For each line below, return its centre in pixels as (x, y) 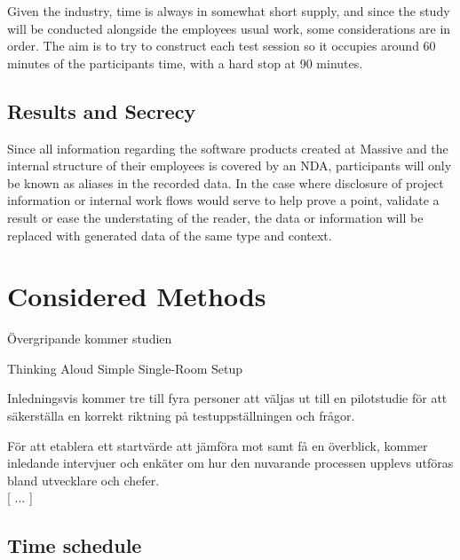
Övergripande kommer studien (90, 339)
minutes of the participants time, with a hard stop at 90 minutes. (185, 63)
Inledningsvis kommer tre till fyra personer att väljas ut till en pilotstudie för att (227, 398)
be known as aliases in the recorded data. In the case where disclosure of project (226, 182)
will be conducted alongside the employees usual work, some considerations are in (229, 28)
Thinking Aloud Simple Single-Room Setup (125, 368)
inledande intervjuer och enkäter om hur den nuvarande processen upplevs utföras (230, 463)
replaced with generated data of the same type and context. (170, 235)
